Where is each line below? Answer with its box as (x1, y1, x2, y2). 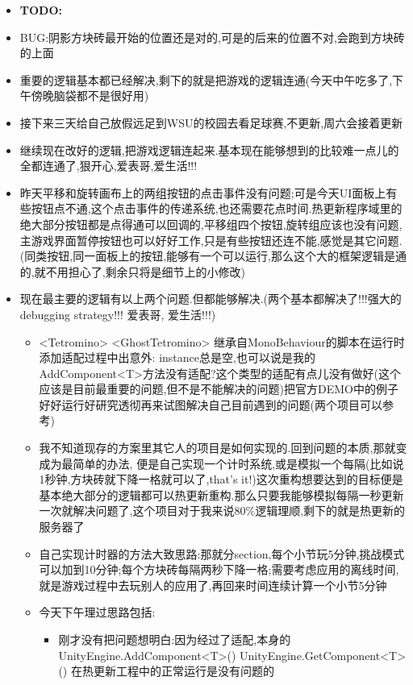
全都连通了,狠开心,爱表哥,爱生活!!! (19, 157, 198, 174)
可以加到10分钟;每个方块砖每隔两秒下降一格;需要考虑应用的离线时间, (39, 561, 399, 578)
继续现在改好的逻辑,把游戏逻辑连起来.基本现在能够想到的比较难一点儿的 (19, 141, 399, 158)
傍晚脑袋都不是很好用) (31, 87, 149, 104)
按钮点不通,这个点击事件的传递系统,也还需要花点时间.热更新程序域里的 (31, 200, 403, 217)
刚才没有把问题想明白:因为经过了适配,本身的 (58, 631, 291, 647)
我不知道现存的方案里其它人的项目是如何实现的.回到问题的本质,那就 (39, 439, 396, 456)
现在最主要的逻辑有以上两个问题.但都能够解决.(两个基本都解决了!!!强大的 (19, 290, 402, 307)
